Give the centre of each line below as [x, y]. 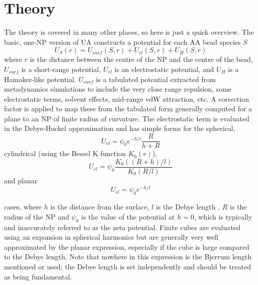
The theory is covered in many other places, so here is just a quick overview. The [129, 32]
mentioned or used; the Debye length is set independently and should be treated [127, 267]
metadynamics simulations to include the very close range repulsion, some [118, 89]
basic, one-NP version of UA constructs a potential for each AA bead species [122, 42]
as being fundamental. [38, 276]
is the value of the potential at [128, 216]
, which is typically [223, 216]
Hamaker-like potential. [40, 79]
